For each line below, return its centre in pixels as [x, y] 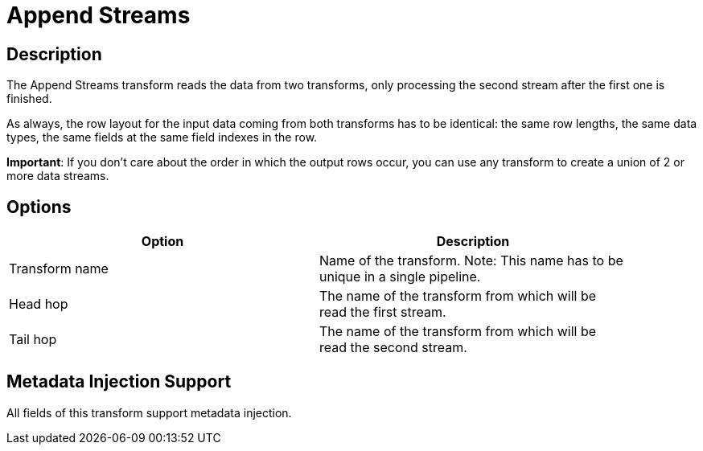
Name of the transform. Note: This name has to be [471, 261]
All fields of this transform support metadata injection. [149, 412]
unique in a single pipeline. [400, 277]
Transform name [59, 269]
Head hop [39, 304]
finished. [29, 99]
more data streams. [58, 176]
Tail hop [33, 340]
